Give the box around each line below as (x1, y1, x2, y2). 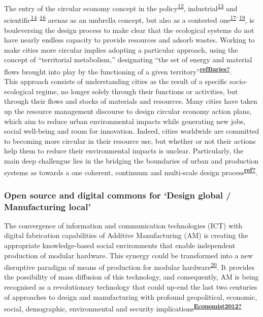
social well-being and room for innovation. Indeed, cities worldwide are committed (4, 126, 259, 136)
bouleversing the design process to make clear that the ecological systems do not (4, 24, 254, 35)
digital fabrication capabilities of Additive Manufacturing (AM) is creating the (4, 230, 248, 241)
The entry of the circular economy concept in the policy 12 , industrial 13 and (4, 2, 238, 13)
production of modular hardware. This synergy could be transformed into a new (4, 250, 253, 260)
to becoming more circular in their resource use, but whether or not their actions (4, 135, 256, 146)
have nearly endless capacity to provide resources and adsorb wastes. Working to (4, 34, 255, 45)
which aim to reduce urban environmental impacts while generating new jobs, (4, 115, 246, 126)
